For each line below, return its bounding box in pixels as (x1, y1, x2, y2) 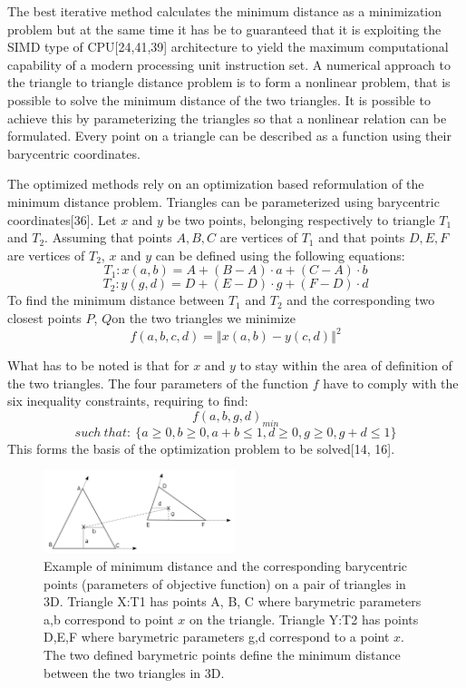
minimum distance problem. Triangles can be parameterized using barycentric (7, 192, 440, 211)
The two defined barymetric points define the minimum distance (44, 645, 401, 663)
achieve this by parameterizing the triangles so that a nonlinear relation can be (7, 108, 447, 127)
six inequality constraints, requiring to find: (7, 391, 248, 410)
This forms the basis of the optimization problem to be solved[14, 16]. (7, 438, 395, 457)
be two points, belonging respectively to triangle (167, 210, 435, 229)
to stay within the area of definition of (239, 356, 452, 374)
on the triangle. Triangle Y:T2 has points (189, 609, 419, 628)
